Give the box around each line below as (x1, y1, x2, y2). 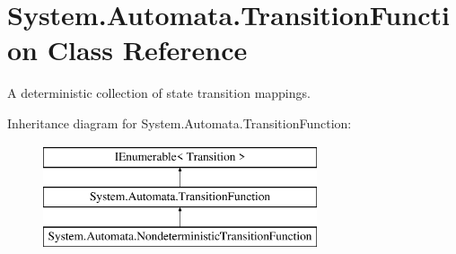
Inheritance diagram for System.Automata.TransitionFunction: (7, 113, 352, 132)
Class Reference (47, 31, 248, 68)
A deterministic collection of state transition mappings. (7, 83, 311, 102)
